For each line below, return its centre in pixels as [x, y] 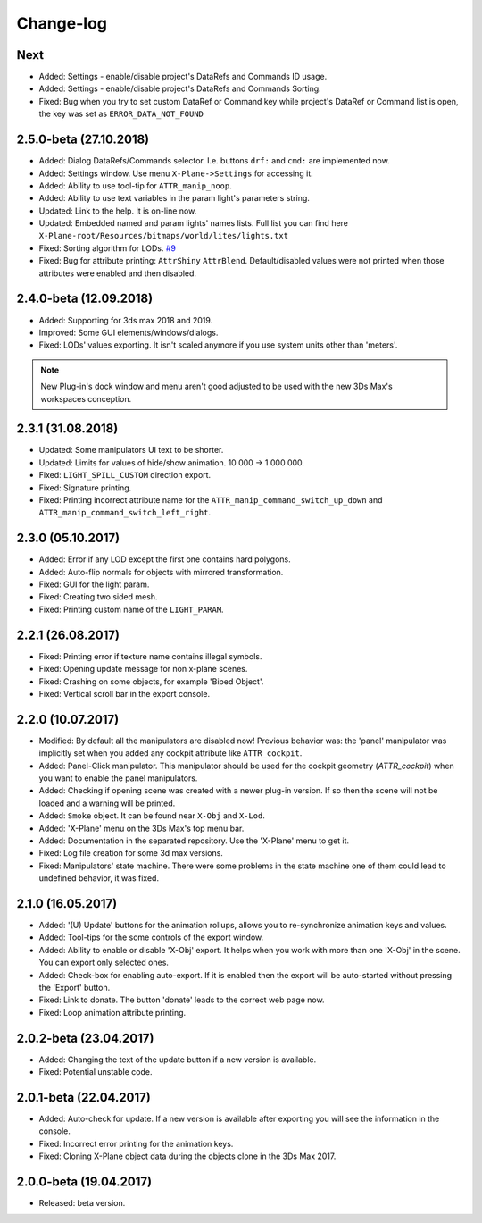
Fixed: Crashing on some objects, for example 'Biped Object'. [151, 681]
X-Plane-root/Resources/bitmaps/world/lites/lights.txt [164, 236]
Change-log [62, 23]
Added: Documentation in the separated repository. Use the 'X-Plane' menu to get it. [194, 841]
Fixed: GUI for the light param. [94, 584]
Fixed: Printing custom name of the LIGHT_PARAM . [131, 609]
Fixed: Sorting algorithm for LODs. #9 [108, 248]
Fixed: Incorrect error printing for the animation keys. [136, 1143]
